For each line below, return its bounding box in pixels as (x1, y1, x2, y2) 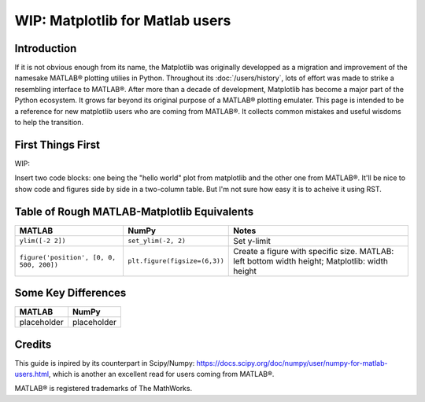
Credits (14, 337, 52, 351)
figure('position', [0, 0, (19, 253, 116, 261)
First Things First (14, 138, 100, 151)
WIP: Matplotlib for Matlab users (14, 12, 231, 29)
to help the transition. (14, 118, 84, 127)
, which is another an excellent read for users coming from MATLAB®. (48, 370, 275, 379)
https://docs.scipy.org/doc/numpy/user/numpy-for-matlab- (196, 358, 388, 367)
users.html (14, 370, 50, 379)
